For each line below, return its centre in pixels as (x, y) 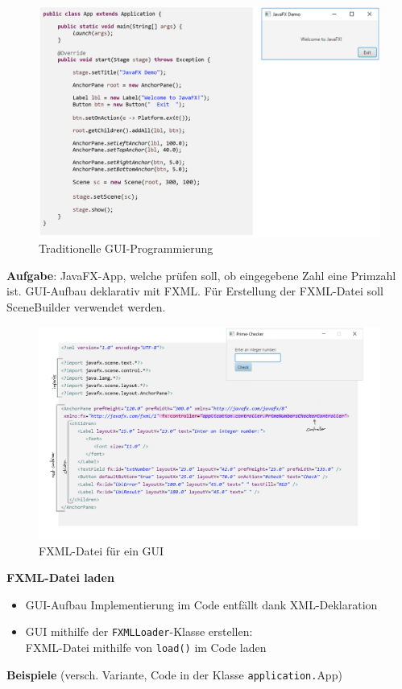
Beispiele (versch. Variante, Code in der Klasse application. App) (174, 674)
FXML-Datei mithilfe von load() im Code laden (146, 648)
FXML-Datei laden (60, 578)
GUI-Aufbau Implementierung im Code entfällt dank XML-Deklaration (201, 604)
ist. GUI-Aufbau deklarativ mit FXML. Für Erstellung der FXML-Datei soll (195, 291)
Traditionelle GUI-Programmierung (126, 248)
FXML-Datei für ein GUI (102, 550)
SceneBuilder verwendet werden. (86, 306)
